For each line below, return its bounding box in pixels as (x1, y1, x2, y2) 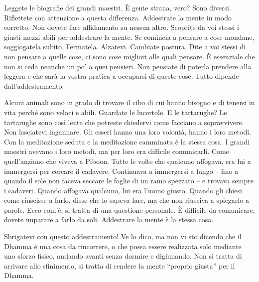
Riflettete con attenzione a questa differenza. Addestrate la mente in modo (4, 12, 232, 22)
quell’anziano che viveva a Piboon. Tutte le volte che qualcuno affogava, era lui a (4, 155, 251, 166)
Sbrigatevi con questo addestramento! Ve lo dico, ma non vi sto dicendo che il (4, 231, 242, 242)
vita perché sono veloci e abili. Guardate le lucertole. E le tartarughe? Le (4, 107, 227, 117)
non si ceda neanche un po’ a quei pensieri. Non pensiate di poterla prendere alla (4, 61, 252, 71)
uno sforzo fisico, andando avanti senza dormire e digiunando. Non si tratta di (4, 251, 242, 261)
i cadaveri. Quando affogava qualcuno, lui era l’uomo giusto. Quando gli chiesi (4, 185, 242, 195)
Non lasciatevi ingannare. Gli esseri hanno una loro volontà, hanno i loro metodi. (4, 127, 251, 137)
